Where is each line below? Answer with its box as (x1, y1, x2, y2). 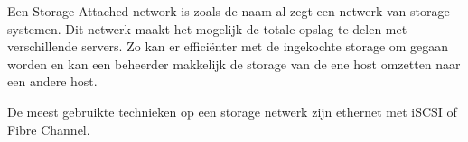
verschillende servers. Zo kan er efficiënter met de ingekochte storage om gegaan (7, 37, 449, 56)
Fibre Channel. (7, 120, 90, 138)
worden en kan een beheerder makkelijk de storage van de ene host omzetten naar (7, 54, 461, 73)
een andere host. (7, 72, 98, 91)
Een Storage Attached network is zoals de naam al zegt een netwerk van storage (7, 2, 450, 20)
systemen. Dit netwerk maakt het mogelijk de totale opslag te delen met (7, 19, 407, 38)
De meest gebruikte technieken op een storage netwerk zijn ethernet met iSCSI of (7, 102, 457, 120)
